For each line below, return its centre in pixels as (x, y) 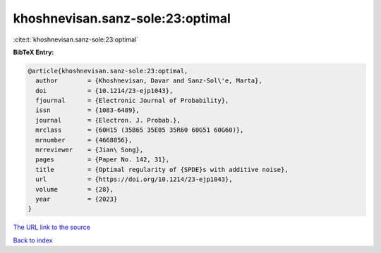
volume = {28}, (75, 189)
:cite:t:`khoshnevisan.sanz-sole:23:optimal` (76, 39)
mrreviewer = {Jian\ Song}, (90, 150)
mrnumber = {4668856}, (84, 140)
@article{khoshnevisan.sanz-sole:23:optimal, (108, 71)
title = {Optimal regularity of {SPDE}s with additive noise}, (162, 169)
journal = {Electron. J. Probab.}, (108, 120)
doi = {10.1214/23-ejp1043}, (104, 91)
